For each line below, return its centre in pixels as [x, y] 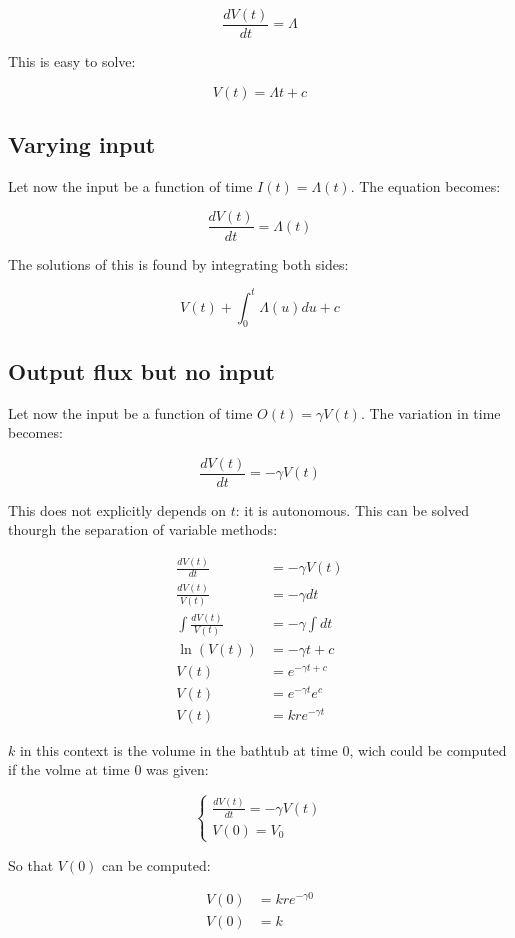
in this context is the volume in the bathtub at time [178, 749]
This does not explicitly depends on [117, 509]
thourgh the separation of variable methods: [143, 529]
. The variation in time [430, 412]
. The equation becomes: [425, 185]
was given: [177, 769]
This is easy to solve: [72, 61]
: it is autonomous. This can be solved [352, 509]
